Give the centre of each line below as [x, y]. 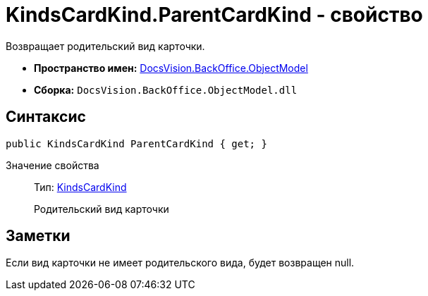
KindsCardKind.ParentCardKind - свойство [214, 15]
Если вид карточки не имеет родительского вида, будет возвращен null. [180, 263]
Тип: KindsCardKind [80, 187]
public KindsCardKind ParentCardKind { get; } [136, 143]
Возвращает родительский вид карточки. [105, 46]
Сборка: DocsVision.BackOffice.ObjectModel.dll [166, 90]
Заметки [38, 236]
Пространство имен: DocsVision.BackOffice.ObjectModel [171, 68]
